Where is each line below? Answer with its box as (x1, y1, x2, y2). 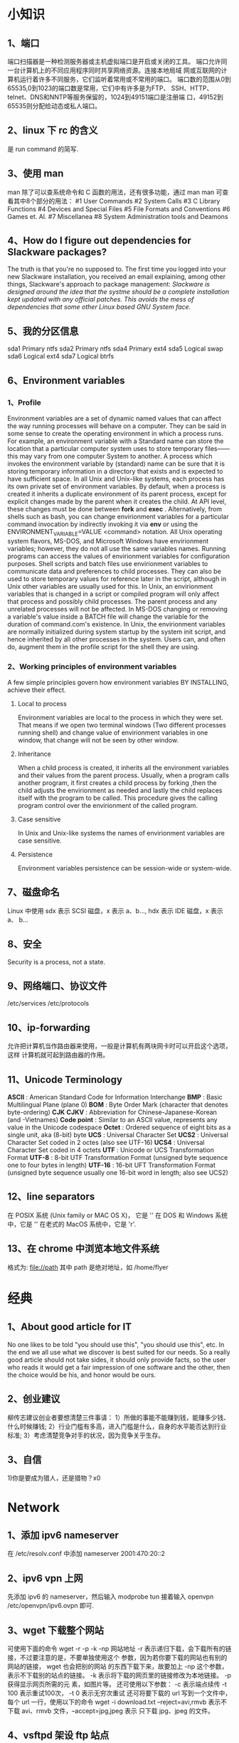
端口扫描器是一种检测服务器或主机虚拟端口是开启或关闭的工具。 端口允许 (7, 58, 221, 65)
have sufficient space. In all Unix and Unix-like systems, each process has (7, 474, 225, 483)
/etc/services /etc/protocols (7, 999, 90, 1008)
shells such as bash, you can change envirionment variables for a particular (7, 512, 229, 521)
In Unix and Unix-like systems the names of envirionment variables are (17, 829, 225, 838)
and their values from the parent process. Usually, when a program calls (17, 771, 230, 779)
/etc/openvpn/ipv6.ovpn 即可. (7, 1601, 95, 1610)
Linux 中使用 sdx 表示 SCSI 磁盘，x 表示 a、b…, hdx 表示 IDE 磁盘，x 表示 (7, 906, 223, 915)
